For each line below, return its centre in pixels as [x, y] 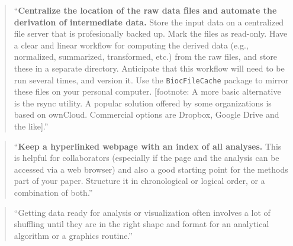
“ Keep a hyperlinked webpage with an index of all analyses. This [148, 146]
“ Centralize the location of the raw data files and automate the [145, 10]
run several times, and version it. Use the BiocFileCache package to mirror [151, 80]
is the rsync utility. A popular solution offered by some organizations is [143, 103]
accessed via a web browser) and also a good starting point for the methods [151, 169]
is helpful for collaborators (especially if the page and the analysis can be [146, 158]
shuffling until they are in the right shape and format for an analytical [141, 224]
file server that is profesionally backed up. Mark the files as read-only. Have [151, 33]
